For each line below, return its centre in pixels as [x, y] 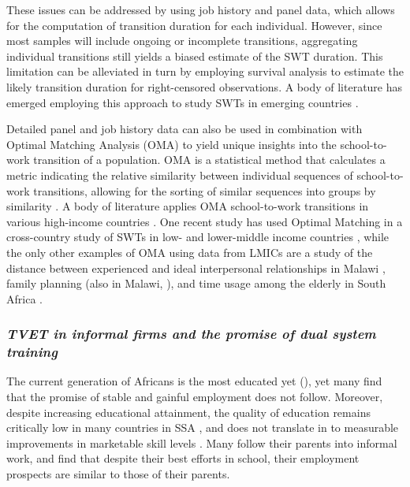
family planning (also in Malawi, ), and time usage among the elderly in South [196, 283]
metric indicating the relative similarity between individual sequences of [180, 175]
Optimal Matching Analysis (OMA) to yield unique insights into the [171, 144]
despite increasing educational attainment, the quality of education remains [188, 412]
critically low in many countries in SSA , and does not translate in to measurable [203, 428]
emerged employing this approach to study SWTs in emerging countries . [183, 102]
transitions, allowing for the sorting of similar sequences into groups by [205, 190]
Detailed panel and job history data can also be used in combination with [184, 129]
